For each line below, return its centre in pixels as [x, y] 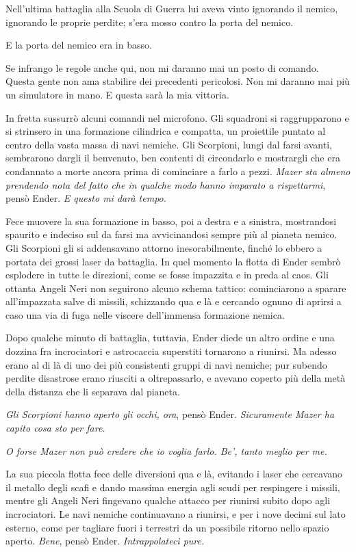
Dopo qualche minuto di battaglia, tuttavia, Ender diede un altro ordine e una [170, 338]
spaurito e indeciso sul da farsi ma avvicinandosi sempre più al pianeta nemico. [171, 234]
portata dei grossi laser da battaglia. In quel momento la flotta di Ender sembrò [173, 261]
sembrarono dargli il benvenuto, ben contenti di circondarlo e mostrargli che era [173, 158]
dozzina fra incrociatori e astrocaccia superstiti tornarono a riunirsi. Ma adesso [171, 351]
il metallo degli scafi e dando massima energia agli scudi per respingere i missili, [173, 487]
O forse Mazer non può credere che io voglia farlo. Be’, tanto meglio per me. [166, 450]
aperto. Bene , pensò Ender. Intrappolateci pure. [105, 541]
